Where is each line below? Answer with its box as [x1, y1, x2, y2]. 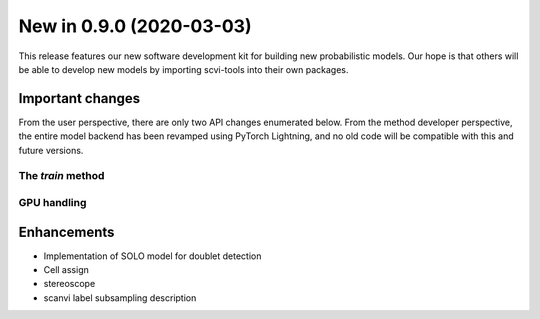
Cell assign [43, 264, 89, 276]
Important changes [18, 90, 141, 107]
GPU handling [18, 195, 87, 209]
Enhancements [18, 223, 115, 240]
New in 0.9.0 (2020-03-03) [18, 15, 252, 37]
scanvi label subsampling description [43, 291, 197, 304]
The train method [18, 169, 105, 183]
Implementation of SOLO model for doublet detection [43, 250, 262, 262]
